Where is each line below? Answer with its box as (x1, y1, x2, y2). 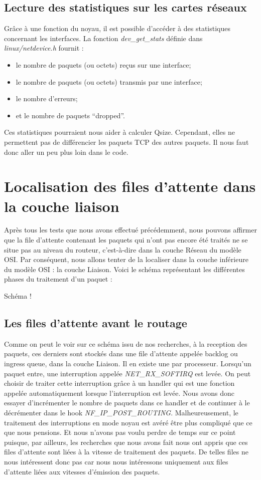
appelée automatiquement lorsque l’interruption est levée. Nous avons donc (4, 387, 234, 398)
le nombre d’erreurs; (16, 93, 78, 104)
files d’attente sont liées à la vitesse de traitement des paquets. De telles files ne (4, 446, 248, 457)
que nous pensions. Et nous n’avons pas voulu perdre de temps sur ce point (4, 427, 236, 437)
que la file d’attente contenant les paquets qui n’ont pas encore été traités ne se (4, 234, 248, 245)
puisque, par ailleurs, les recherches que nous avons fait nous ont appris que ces (4, 436, 248, 447)
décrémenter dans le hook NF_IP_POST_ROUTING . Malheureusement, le (4, 407, 238, 417)
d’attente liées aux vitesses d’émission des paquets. (4, 466, 160, 476)
